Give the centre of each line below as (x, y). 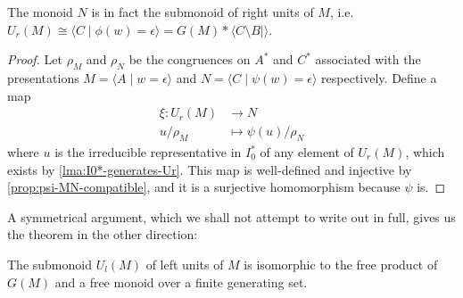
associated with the (368, 59)
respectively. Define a (379, 77)
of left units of (185, 264)
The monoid (40, 12)
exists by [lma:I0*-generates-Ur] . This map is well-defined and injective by (210, 169)
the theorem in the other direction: (103, 234)
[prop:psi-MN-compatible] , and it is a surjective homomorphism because (204, 187)
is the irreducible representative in (148, 152)
